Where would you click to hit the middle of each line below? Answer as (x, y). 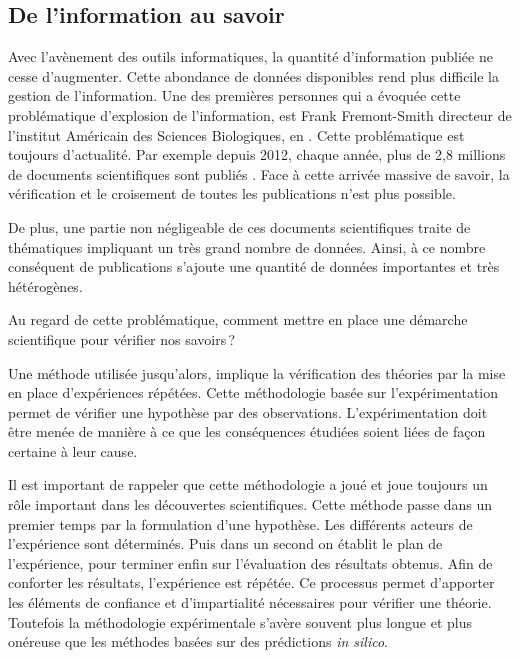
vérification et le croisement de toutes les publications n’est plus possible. (232, 193)
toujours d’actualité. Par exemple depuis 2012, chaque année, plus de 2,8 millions (257, 154)
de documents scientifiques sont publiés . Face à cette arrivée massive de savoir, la (259, 173)
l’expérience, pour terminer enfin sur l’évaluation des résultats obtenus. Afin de (250, 562)
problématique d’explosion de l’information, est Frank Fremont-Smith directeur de (260, 114)
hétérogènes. (45, 285)
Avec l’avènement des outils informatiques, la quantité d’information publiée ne (250, 56)
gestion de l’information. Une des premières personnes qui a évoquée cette (234, 95)
